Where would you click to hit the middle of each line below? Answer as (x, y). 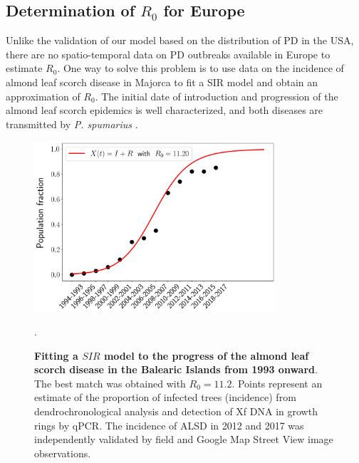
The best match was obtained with (110, 383)
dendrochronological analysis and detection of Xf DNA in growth (176, 411)
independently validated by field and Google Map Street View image (184, 439)
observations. (63, 453)
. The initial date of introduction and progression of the (217, 96)
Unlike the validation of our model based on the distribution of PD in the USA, (180, 40)
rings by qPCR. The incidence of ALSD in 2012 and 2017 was (169, 425)
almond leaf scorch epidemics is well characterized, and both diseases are (165, 110)
